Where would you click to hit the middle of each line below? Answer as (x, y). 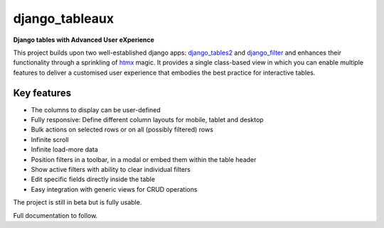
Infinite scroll (50, 139)
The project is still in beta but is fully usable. (78, 202)
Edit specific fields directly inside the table (93, 179)
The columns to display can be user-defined (96, 109)
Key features (42, 93)
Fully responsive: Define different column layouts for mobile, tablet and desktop (147, 120)
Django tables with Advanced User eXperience (84, 40)
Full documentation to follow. (55, 215)
